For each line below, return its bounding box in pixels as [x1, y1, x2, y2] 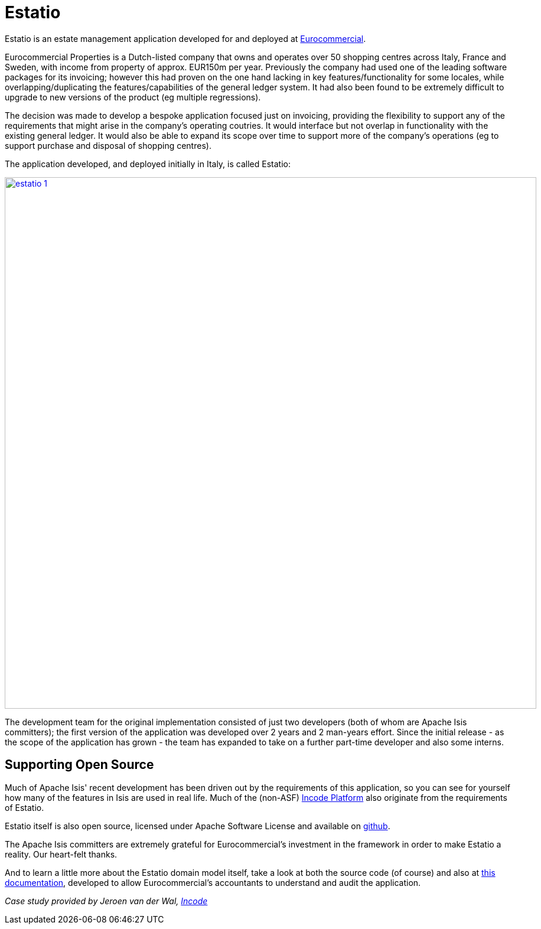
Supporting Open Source [5, 757, 154, 772]
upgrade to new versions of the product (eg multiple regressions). [5, 92, 261, 102]
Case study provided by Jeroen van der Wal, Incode [5, 895, 208, 906]
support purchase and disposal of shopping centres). [5, 140, 211, 151]
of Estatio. [5, 802, 44, 813]
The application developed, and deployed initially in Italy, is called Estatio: [5, 158, 291, 169]
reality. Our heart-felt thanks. [5, 849, 118, 859]
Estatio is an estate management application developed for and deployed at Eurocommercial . [5, 33, 366, 44]
